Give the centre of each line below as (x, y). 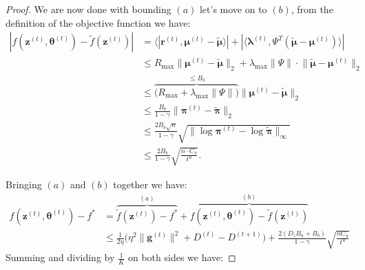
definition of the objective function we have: (98, 22)
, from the (312, 9)
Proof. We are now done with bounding (88, 9)
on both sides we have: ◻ (182, 257)
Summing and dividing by (60, 257)
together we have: (150, 184)
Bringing (24, 184)
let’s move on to (233, 9)
